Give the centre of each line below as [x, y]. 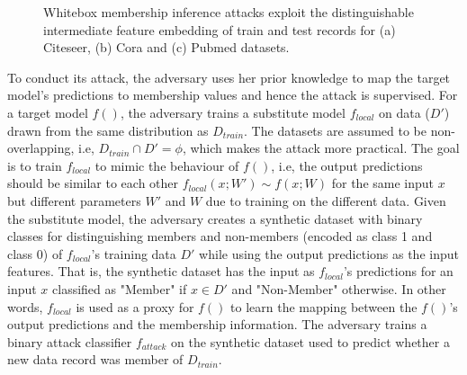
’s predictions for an [398, 271]
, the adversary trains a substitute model [233, 112]
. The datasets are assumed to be [335, 130]
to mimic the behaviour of [167, 165]
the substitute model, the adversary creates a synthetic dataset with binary [215, 218]
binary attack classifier [70, 341]
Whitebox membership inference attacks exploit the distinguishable [229, 12]
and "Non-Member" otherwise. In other [339, 288]
